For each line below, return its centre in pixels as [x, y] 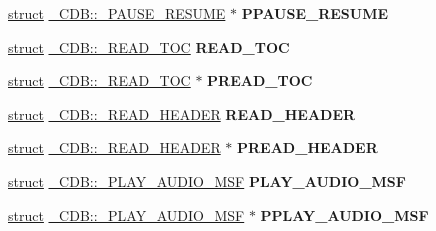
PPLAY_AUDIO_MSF [344, 214]
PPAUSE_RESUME [315, 13]
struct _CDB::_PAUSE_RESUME [117, 13]
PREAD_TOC [260, 80]
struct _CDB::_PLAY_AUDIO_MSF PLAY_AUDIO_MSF [207, 180]
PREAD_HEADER [307, 147]
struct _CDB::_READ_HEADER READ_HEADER [182, 113]
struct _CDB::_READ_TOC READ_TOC [149, 46]
